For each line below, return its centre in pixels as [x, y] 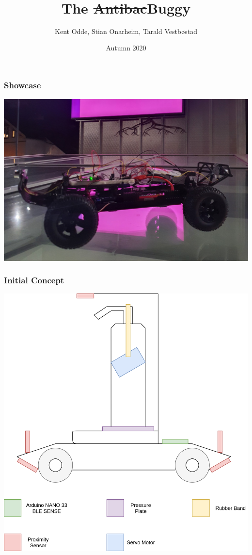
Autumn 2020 [126, 47]
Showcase [23, 85]
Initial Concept [34, 280]
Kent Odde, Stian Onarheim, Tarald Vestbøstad [126, 31]
